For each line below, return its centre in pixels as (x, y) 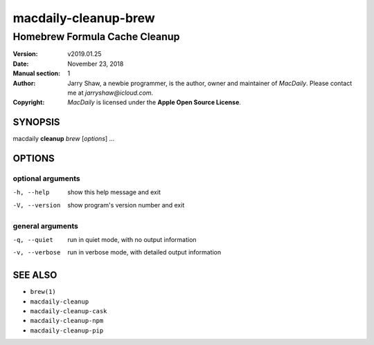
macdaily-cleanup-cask (69, 311)
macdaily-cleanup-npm (67, 321)
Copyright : (29, 102)
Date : (21, 64)
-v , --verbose (37, 253)
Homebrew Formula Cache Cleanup (96, 37)
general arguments (46, 226)
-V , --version (37, 205)
